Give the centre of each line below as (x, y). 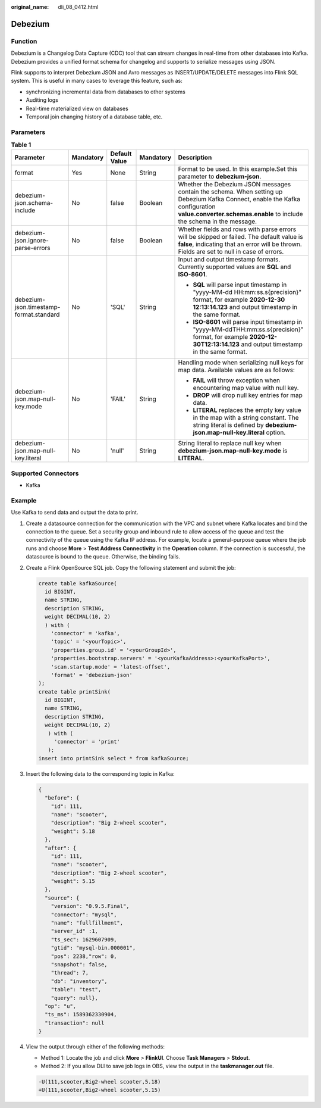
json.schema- (34, 203)
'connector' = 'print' (87, 742)
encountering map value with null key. (246, 388)
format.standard (37, 314)
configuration (197, 207)
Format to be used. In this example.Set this (238, 169)
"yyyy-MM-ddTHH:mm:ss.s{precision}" (248, 329)
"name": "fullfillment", (87, 923)
